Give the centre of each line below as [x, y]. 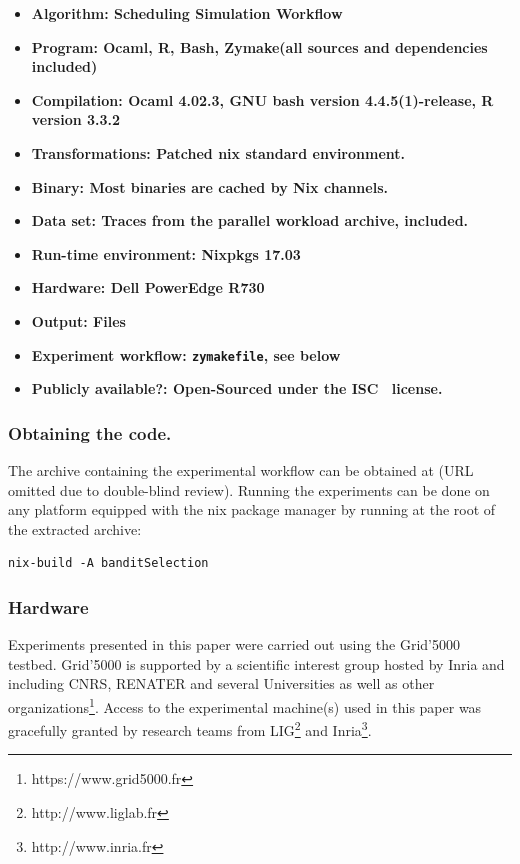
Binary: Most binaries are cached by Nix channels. [209, 186]
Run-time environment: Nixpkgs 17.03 [166, 253]
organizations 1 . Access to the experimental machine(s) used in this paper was [245, 705]
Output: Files [78, 320]
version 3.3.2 [76, 119]
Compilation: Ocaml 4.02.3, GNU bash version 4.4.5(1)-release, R [262, 99]
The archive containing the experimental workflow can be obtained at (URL [241, 470]
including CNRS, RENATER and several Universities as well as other [221, 683]
